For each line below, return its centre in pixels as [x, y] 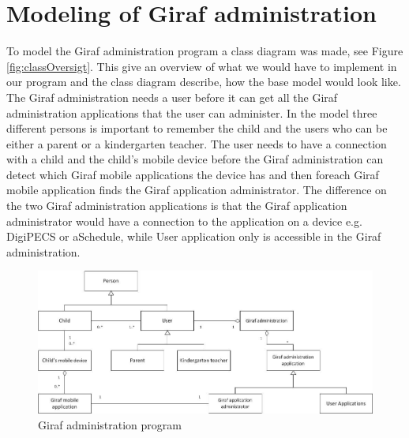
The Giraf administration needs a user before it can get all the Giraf [172, 97]
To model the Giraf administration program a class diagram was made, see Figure [205, 51]
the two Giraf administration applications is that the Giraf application [177, 206]
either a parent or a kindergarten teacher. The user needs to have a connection [197, 143]
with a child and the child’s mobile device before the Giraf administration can [195, 159]
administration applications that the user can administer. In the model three [192, 112]
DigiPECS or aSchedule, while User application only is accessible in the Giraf [194, 236]
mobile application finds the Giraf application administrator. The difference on [197, 190]
